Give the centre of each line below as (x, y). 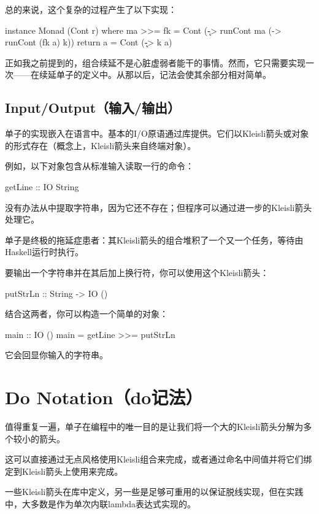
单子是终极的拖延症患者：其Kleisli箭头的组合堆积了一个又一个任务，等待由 (154, 240)
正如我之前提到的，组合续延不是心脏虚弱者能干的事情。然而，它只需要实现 (155, 62)
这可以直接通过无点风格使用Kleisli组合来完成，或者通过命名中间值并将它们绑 (159, 459)
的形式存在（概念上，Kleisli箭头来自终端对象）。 (101, 145)
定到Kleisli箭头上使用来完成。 (64, 471)
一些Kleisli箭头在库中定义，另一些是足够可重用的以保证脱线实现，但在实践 (154, 492)
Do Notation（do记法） (104, 397)
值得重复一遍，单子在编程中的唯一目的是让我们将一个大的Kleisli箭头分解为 (154, 427)
